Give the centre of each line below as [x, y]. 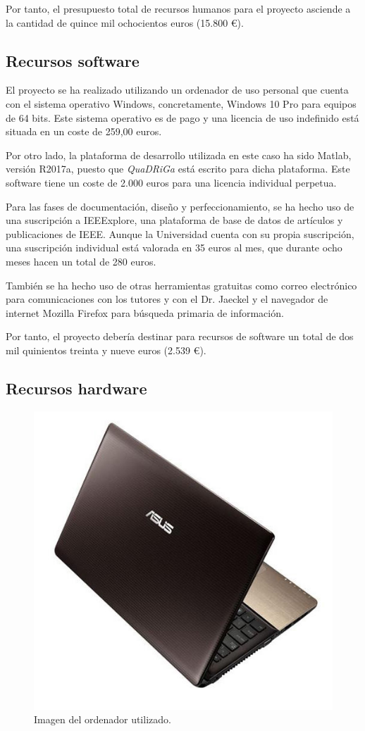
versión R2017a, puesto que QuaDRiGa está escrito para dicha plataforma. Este [178, 169]
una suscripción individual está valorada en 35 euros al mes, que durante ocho [174, 248]
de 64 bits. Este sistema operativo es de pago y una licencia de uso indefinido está [182, 117]
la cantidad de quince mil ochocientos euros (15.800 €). [125, 22]
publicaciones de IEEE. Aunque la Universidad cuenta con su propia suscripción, [180, 233]
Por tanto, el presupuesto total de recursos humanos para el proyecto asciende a [178, 8]
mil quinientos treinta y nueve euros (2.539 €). [106, 350]
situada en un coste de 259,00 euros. [84, 131]
